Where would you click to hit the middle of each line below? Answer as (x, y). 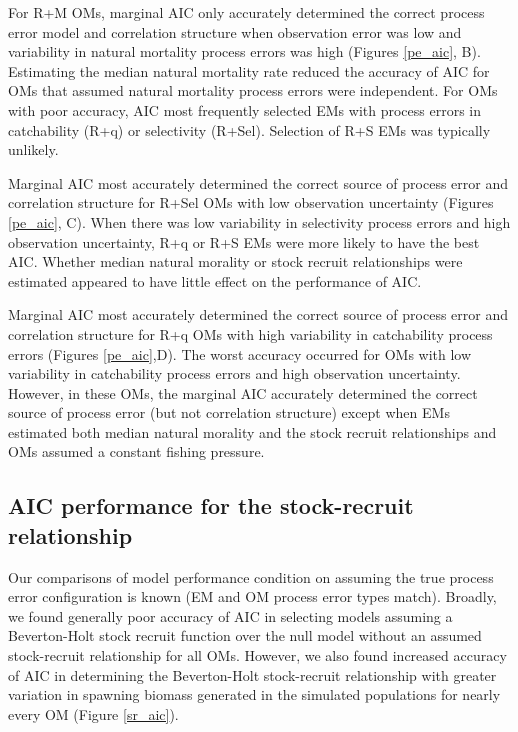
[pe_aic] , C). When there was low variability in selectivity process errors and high (259, 221)
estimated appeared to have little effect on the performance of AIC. (215, 280)
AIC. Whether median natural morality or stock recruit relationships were (235, 261)
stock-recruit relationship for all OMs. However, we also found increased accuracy (257, 655)
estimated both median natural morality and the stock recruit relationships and (252, 431)
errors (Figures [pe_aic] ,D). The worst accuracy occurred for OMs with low (240, 353)
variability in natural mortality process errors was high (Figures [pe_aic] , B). (244, 51)
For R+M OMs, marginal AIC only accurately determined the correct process (246, 12)
